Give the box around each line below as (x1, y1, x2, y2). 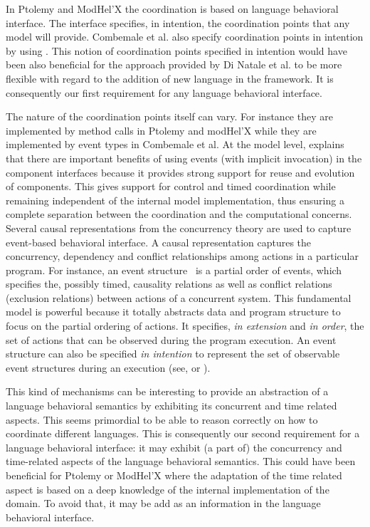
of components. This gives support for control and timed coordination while (6, 179, 336, 194)
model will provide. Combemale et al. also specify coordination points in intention (6, 29, 364, 44)
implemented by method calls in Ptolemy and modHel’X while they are (6, 122, 317, 137)
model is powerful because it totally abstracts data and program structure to (6, 304, 341, 319)
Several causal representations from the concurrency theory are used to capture (6, 220, 351, 235)
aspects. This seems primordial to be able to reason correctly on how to (6, 412, 318, 427)
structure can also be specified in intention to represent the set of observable (6, 346, 340, 361)
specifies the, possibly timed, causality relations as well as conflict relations (6, 276, 332, 291)
